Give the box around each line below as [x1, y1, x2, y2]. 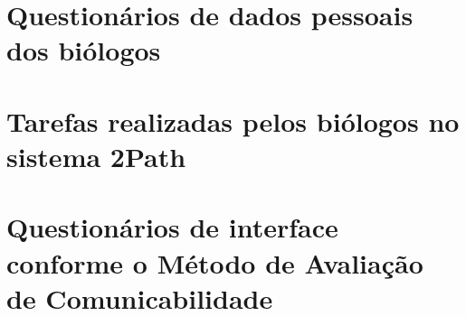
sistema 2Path [6, 137, 186, 174]
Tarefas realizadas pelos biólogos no [6, 102, 460, 139]
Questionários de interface [6, 209, 338, 246]
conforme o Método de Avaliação [6, 244, 423, 281]
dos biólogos [6, 32, 161, 69]
